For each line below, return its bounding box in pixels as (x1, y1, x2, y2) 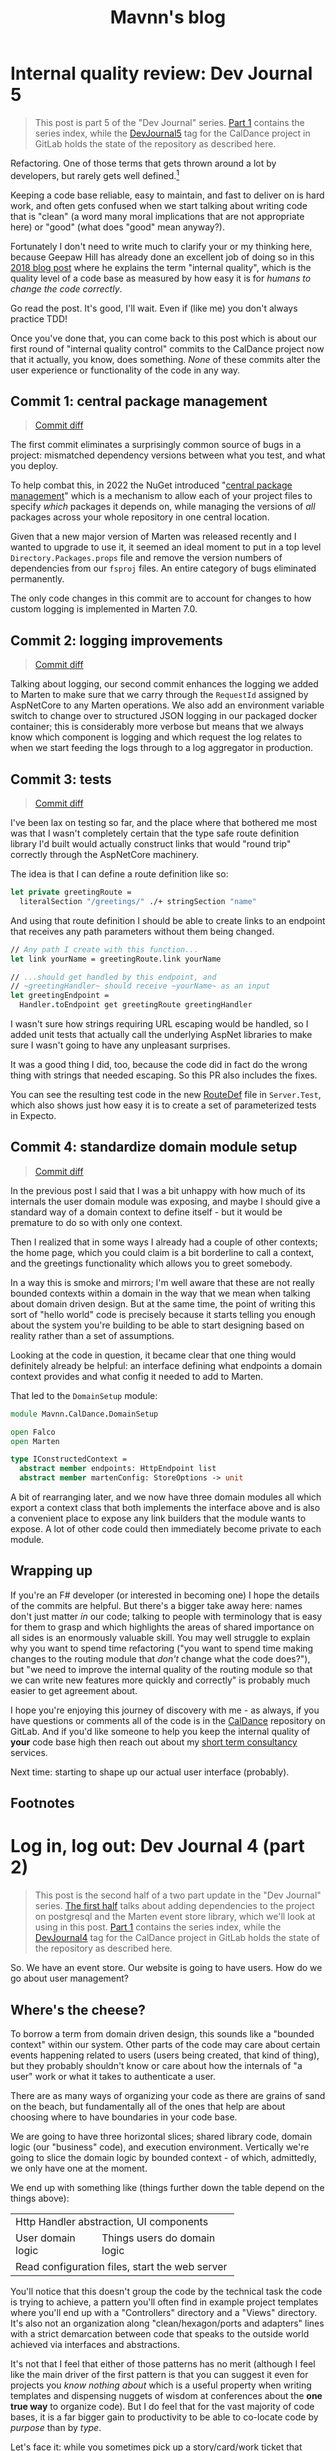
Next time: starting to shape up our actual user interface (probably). (10, 1766, 290, 1778)
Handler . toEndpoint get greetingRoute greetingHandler (19, 1000, 253, 1010)
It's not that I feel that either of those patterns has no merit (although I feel (10, 2358, 316, 2370)
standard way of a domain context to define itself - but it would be (10, 1206, 283, 1218)
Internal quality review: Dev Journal (10, 62, 313, 85)
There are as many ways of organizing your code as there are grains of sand (10, 2090, 326, 2102)
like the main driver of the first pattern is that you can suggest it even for (10, 2369, 309, 2381)
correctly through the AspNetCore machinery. (10, 849, 199, 861)
